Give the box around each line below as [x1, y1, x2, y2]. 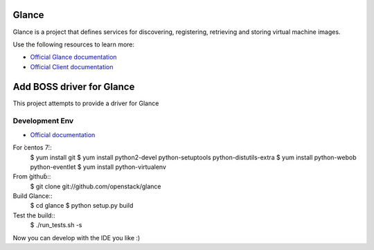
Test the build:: [12, 211, 55, 220]
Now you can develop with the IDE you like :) [12, 233, 141, 242]
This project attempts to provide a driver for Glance [12, 99, 159, 107]
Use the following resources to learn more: [12, 40, 135, 48]
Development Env [12, 116, 74, 126]
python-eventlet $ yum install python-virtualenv [30, 163, 166, 171]
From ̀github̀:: [12, 172, 51, 181]
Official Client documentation [30, 62, 114, 71]
